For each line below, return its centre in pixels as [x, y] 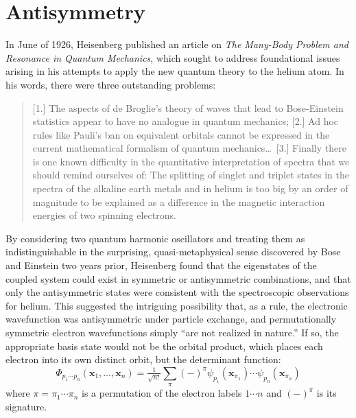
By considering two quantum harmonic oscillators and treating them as [155, 238]
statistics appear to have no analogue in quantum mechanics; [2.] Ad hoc [186, 121]
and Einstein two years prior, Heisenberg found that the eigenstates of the [161, 265]
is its [327, 393]
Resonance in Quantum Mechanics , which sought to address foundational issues [173, 57]
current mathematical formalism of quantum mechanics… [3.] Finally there [189, 148]
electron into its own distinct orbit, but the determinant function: [143, 359]
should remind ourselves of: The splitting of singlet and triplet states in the [191, 175]
